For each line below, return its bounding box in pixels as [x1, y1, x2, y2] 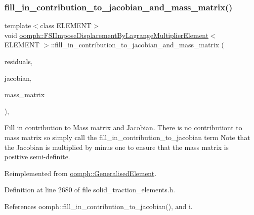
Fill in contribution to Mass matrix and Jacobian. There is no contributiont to [4, 122, 242, 133]
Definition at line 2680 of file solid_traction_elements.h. [4, 184, 175, 195]
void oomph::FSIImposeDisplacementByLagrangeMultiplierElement [4, 30, 209, 40]
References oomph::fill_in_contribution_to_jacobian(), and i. [4, 201, 193, 211]
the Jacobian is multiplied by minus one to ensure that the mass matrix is [4, 142, 229, 152]
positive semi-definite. [4, 151, 70, 162]
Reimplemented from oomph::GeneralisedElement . [4, 168, 157, 178]
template [4, 20, 31, 31]
